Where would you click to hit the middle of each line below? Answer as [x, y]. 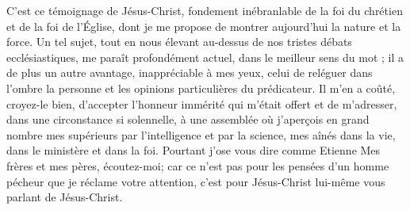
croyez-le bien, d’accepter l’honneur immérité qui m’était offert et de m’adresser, [202, 103]
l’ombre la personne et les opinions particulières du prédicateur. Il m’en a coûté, [201, 88]
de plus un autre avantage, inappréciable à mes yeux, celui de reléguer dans [190, 73]
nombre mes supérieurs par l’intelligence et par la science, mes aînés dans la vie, [201, 134]
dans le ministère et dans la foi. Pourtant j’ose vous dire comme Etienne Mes [194, 150]
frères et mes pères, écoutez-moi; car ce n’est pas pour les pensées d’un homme [198, 165]
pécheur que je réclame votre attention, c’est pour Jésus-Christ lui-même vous [196, 181]
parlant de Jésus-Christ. [65, 197]
